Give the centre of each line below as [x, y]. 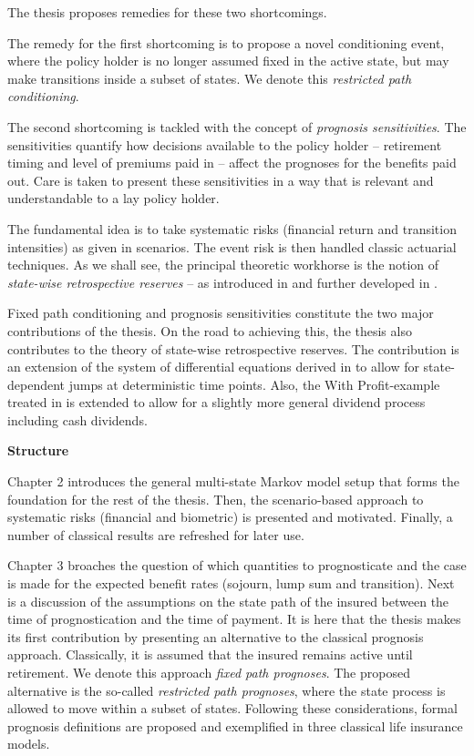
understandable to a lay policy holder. [113, 198]
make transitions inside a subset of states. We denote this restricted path [210, 78]
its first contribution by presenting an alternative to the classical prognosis [216, 636]
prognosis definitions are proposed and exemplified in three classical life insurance [235, 725]
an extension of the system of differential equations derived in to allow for [213, 367]
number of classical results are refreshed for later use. [156, 534]
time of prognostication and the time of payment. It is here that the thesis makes [234, 619]
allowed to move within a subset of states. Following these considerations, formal [232, 708]
